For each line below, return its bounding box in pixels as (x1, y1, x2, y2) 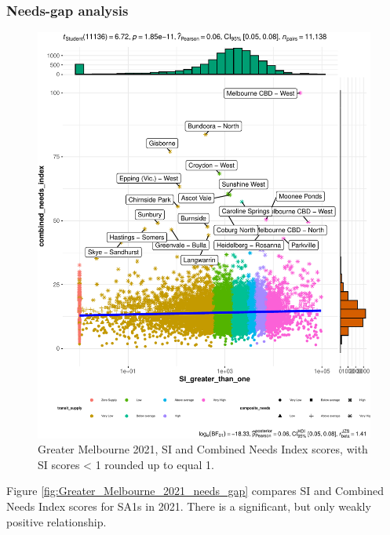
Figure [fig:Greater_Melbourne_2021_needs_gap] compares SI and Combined (6, 482, 384, 499)
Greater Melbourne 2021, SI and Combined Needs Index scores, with (38, 441, 368, 457)
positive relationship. (6, 513, 107, 530)
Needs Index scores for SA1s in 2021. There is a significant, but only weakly (6, 498, 371, 515)
